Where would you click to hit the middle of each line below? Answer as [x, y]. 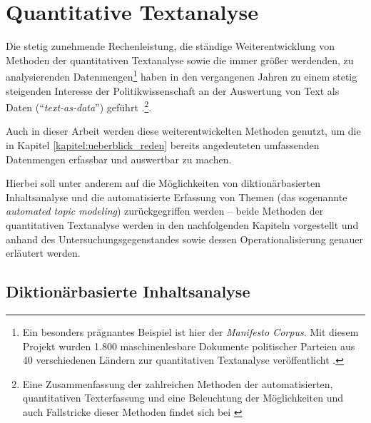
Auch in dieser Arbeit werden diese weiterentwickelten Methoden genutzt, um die [183, 131]
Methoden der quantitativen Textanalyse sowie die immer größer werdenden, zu [180, 60]
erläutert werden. [43, 253]
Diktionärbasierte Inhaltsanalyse [128, 291]
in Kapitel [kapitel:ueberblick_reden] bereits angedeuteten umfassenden [163, 145]
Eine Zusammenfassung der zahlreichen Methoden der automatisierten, [178, 383]
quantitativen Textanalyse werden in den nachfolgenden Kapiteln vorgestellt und [182, 224]
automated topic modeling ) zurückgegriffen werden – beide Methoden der [165, 211]
